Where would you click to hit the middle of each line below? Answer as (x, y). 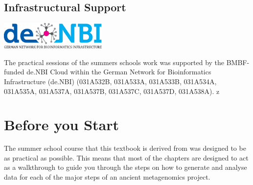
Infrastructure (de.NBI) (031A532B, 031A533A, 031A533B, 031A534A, (110, 81)
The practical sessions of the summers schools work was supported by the (114, 62)
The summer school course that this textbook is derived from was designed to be (125, 148)
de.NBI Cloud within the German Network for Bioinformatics (119, 72)
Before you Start (62, 125)
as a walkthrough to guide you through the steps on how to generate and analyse (126, 167)
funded (14, 72)
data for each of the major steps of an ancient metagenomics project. (107, 177)
